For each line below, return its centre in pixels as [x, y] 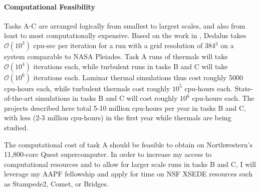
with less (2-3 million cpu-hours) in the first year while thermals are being [118, 118]
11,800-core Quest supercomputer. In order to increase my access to [108, 154]
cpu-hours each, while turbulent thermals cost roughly [87, 88]
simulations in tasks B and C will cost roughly [106, 98]
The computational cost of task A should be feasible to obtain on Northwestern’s [128, 144]
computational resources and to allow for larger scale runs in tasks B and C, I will [130, 164]
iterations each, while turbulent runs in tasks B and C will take [131, 66]
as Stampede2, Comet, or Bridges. [56, 183]
